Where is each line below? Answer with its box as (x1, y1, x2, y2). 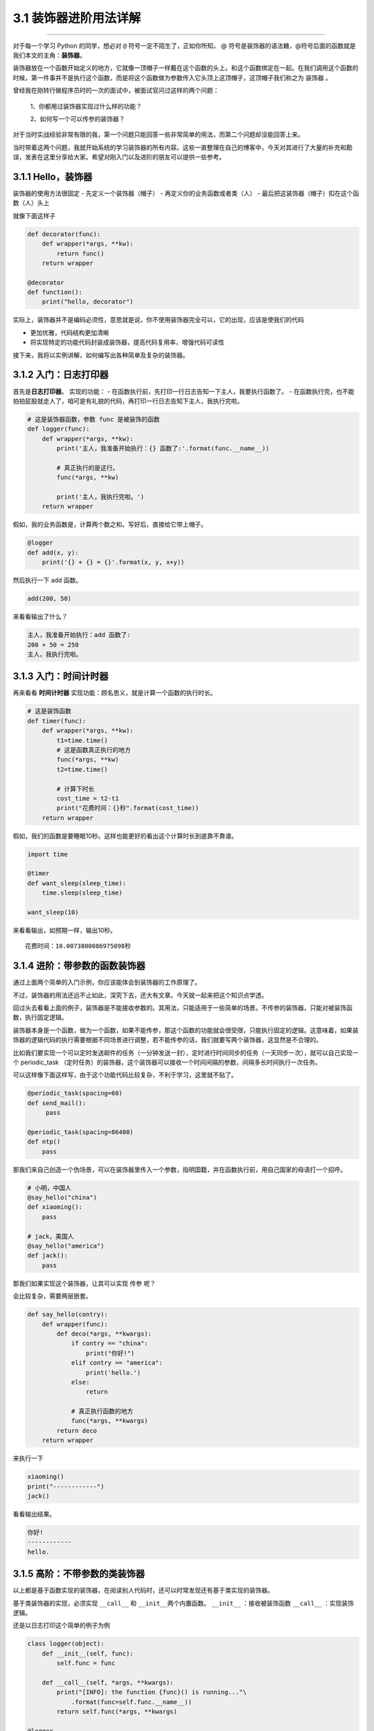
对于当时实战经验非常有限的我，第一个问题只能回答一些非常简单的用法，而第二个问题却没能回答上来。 (12, 130, 304, 138)
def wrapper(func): (42, 1320, 109, 1328)
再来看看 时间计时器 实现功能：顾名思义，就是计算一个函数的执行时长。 (12, 689, 217, 697)
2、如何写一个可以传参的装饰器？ (30, 114, 125, 123)
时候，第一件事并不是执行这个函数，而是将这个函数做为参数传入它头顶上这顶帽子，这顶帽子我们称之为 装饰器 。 (12, 73, 332, 82)
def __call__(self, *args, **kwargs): (42, 1678, 174, 1686)
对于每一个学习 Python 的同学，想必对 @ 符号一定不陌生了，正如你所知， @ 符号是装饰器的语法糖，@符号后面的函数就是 (12, 42, 356, 50)
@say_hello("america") (27, 1242, 105, 1250)
